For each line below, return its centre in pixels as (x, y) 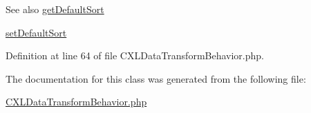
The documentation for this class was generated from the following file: (156, 78)
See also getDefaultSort (55, 9)
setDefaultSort (36, 32)
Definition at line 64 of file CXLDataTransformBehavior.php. (135, 55)
